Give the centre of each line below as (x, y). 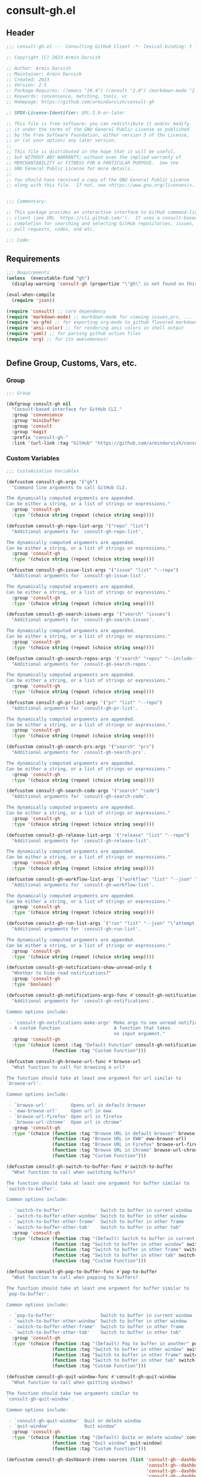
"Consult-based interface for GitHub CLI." (67, 409)
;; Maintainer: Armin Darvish (44, 74)
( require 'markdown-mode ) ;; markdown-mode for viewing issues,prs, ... (99, 317)
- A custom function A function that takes (90, 1028)
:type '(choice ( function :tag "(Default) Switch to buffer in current (103, 1238)
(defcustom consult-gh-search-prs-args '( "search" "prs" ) (80, 747)
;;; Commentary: (26, 202)
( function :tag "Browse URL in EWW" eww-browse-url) (119, 1139)
